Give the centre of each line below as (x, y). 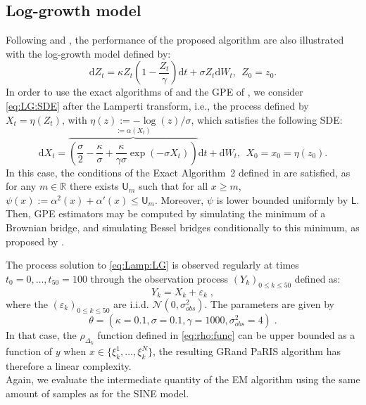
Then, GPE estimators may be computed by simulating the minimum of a (166, 213)
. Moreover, (179, 199)
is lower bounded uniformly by (282, 199)
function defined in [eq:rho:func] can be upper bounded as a (226, 334)
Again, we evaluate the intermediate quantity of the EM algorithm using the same (183, 379)
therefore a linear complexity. (69, 365)
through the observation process (159, 278)
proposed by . (35, 241)
